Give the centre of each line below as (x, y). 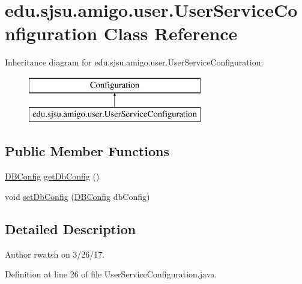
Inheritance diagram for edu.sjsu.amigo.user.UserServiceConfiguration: (134, 62)
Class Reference (171, 33)
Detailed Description (71, 228)
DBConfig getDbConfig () (52, 176)
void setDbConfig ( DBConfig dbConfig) (77, 196)
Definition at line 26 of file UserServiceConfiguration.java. (111, 274)
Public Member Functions (87, 151)
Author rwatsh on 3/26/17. (55, 254)
